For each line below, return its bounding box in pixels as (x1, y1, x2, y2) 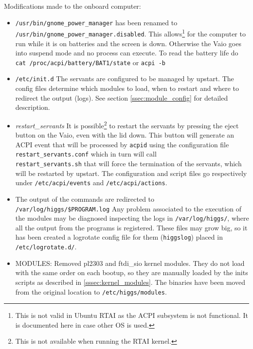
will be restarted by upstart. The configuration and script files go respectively (15, 168, 247, 178)
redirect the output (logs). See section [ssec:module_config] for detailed (15, 92, 228, 103)
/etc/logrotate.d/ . (15, 242, 77, 252)
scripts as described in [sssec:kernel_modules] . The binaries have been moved (15, 277, 245, 287)
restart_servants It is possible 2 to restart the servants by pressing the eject (15, 119, 239, 130)
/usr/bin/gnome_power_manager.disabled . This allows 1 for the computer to (15, 27, 246, 38)
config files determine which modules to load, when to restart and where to (15, 83, 239, 93)
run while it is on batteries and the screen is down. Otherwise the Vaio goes (15, 38, 241, 48)
